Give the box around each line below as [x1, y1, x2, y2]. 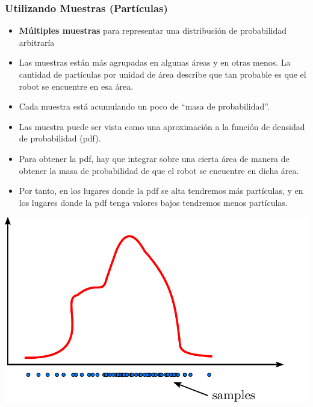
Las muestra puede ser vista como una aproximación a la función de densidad [19, 120, 305, 132]
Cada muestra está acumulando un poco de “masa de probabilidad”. [19, 100, 270, 113]
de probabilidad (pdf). [19, 132, 101, 144]
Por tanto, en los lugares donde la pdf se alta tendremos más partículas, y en [19, 184, 303, 197]
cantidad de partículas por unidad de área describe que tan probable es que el [19, 68, 306, 80]
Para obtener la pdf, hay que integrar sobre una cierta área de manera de [19, 152, 290, 164]
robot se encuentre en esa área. [19, 79, 134, 92]
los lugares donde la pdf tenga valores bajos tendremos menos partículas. [19, 196, 288, 208]
